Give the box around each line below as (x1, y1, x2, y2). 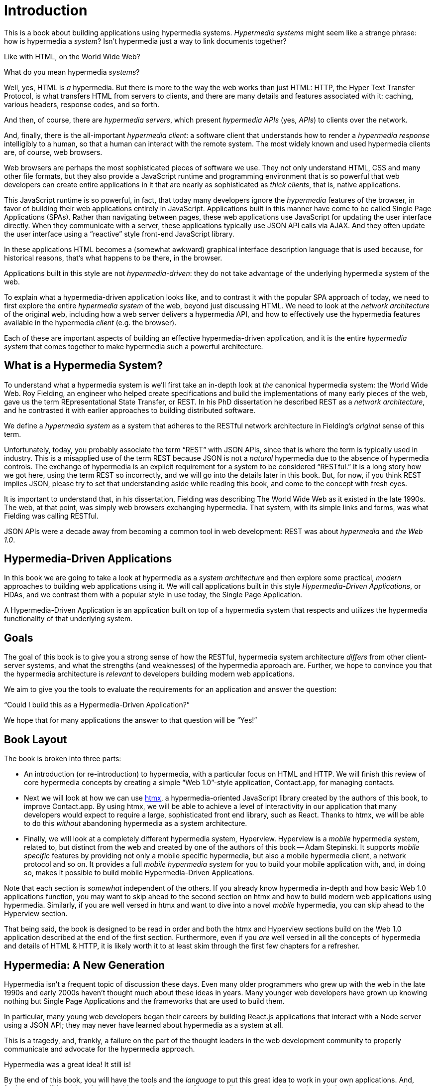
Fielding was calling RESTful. (4, 511, 99, 520)
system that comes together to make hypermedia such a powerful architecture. (4, 342, 263, 351)
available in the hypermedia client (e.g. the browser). (4, 318, 177, 327)
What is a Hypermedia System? (4, 359, 163, 372)
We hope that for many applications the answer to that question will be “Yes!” (4, 716, 257, 725)
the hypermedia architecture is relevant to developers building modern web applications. (4, 670, 295, 679)
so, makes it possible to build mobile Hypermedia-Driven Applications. (24, 868, 254, 877)
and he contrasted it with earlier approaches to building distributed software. (4, 406, 256, 414)
